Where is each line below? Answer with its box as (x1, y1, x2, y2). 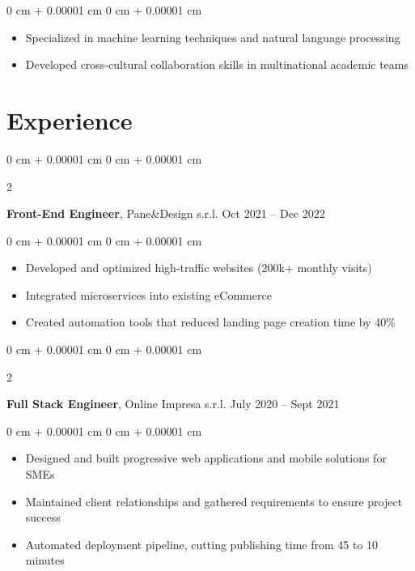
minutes (25, 552, 65, 569)
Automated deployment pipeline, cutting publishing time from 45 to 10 (25, 535, 379, 552)
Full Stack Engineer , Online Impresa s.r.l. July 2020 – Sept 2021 (6, 395, 340, 412)
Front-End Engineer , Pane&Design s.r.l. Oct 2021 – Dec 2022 (6, 205, 325, 222)
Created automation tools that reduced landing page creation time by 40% (25, 313, 396, 330)
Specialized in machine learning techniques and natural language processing (25, 28, 400, 45)
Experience (6, 103, 133, 136)
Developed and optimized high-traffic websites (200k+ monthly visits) (25, 259, 372, 276)
